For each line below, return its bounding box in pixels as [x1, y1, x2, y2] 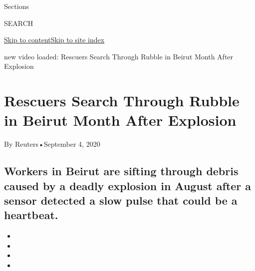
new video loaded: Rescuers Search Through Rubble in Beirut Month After [4, 51, 234, 61]
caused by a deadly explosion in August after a [4, 178, 252, 193]
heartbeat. [4, 207, 58, 223]
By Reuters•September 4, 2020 [4, 139, 100, 149]
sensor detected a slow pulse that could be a [4, 193, 238, 208]
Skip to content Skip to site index [4, 34, 105, 45]
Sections [4, 1, 29, 11]
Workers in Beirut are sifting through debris [4, 163, 239, 179]
